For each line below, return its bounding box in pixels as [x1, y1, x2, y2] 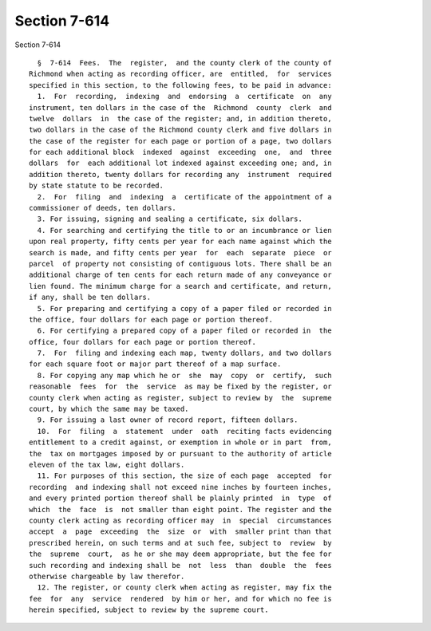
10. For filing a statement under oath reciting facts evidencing [37, 427, 332, 436]
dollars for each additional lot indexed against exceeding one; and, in [29, 159, 332, 168]
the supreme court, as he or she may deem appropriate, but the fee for [29, 550, 332, 558]
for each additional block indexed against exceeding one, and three [29, 148, 332, 157]
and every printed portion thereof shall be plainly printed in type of [29, 494, 332, 503]
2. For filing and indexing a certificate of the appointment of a [37, 192, 332, 201]
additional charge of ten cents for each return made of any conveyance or [29, 270, 332, 279]
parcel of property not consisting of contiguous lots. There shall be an [29, 259, 332, 268]
